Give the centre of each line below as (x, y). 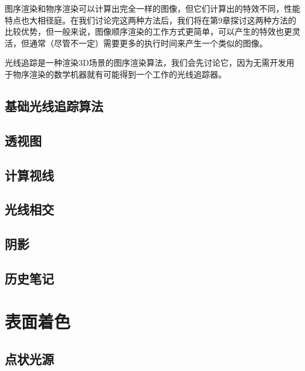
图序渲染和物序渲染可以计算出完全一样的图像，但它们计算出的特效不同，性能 (152, 8)
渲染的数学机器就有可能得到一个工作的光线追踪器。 (128, 74)
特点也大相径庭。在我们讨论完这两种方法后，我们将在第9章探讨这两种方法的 (150, 20)
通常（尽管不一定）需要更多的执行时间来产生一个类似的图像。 (148, 43)
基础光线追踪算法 (54, 105)
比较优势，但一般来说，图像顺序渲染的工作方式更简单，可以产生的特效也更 (148, 31)
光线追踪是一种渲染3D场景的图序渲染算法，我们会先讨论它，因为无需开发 (145, 63)
